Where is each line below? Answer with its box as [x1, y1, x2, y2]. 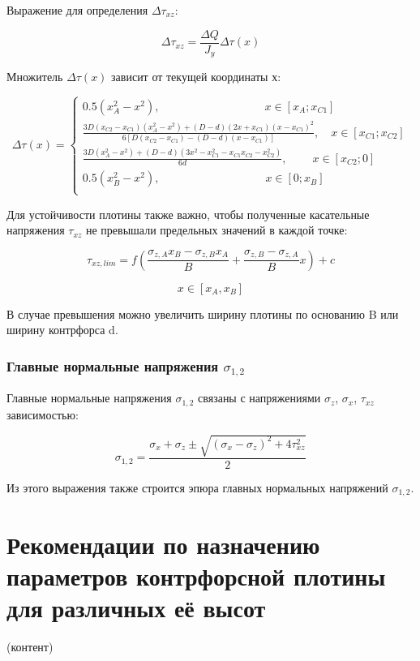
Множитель [6, 68, 63, 85]
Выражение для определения [6, 2, 148, 18]
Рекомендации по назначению [6, 527, 320, 560]
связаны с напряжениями [198, 389, 321, 406]
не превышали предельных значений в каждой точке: [85, 221, 348, 238]
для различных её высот [6, 591, 266, 625]
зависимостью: [6, 406, 79, 423]
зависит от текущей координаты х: [111, 68, 281, 85]
